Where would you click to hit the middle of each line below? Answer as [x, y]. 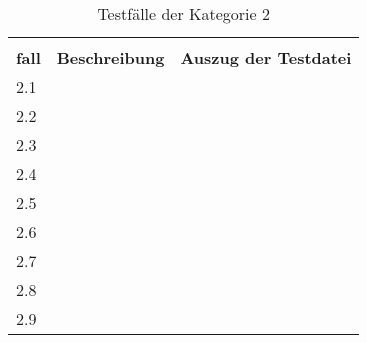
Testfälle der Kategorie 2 [183, 13]
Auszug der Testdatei [266, 57]
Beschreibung [110, 57]
